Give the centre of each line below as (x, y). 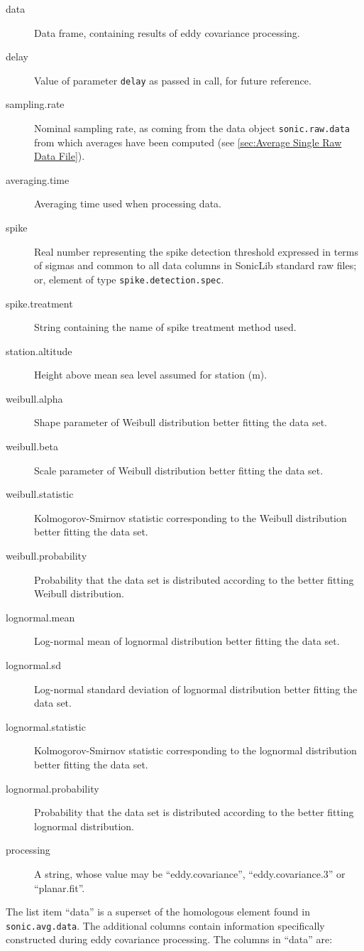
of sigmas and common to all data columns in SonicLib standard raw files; (195, 265)
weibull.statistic (40, 494)
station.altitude (39, 350)
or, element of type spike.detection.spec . (129, 279)
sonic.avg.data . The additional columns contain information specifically (165, 925)
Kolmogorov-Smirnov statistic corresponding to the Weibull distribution (191, 517)
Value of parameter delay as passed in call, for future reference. (173, 80)
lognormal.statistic (46, 726)
